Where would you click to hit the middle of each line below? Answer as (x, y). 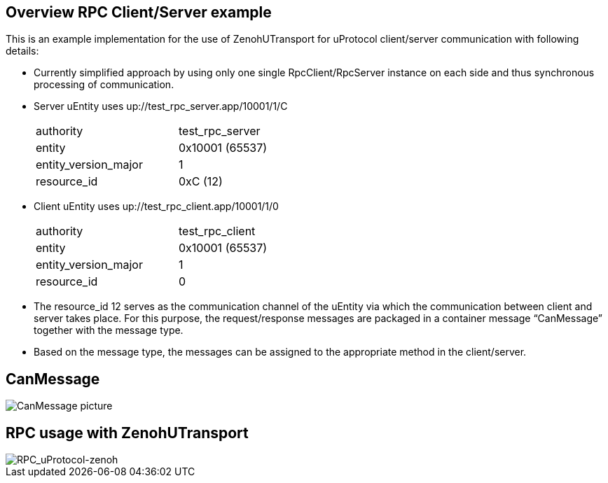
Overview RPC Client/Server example (139, 12)
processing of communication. (104, 85)
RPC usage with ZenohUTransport (127, 433)
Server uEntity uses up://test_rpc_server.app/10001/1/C (161, 106)
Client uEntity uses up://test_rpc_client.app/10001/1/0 (156, 206)
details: (22, 51)
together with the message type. (109, 330)
